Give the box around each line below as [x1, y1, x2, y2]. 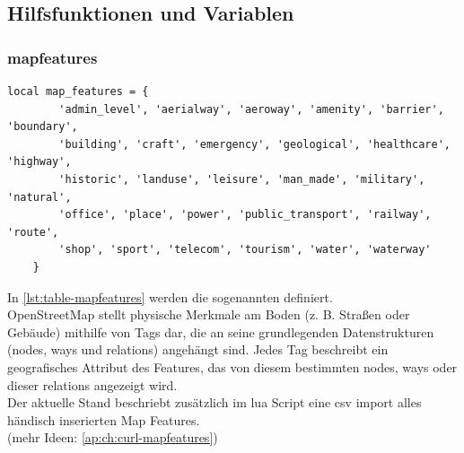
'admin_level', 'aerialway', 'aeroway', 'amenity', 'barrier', [58, 102, 444, 116]
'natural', [7, 190, 72, 204]
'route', [7, 225, 59, 239]
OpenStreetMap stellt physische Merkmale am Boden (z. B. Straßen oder [7, 305, 410, 324]
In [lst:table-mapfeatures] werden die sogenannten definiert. [7, 287, 333, 306]
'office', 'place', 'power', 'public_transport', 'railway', [58, 208, 432, 222]
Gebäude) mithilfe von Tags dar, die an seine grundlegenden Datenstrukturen [7, 322, 434, 341]
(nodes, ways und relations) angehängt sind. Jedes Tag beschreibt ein [7, 340, 389, 359]
